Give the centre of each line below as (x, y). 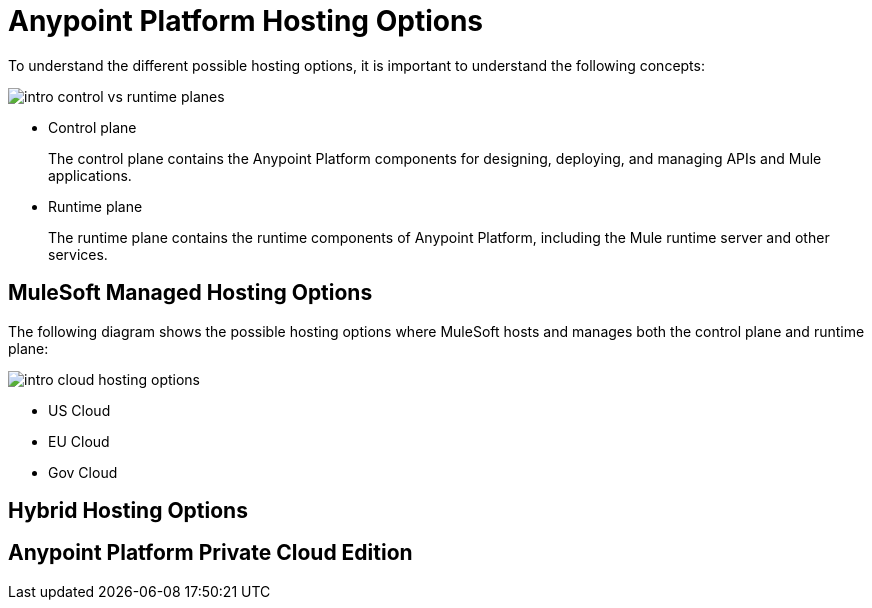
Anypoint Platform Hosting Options (246, 21)
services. (78, 254)
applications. (90, 175)
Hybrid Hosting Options (128, 511)
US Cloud (79, 410)
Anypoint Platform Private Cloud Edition (210, 553)
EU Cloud (79, 441)
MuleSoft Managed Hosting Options (190, 293)
